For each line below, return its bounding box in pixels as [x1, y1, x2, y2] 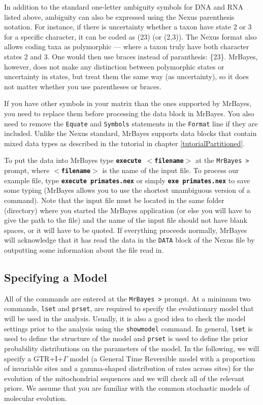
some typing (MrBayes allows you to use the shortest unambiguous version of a [4, 185, 250, 195]
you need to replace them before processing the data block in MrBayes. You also [4, 108, 254, 118]
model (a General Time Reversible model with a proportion [70, 353, 255, 363]
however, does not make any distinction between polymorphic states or [4, 61, 224, 72]
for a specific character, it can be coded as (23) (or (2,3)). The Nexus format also [4, 31, 257, 42]
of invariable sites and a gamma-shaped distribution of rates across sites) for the [4, 363, 254, 374]
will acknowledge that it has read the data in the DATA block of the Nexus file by [4, 234, 255, 245]
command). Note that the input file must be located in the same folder [4, 194, 224, 205]
